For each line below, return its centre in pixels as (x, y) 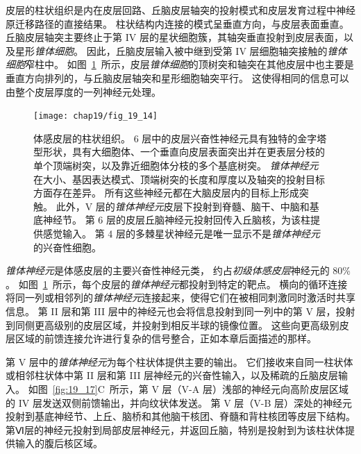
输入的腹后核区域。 (59, 443)
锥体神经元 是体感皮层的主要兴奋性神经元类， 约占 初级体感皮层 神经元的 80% (178, 270)
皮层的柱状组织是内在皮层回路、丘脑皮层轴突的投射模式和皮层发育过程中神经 (180, 10)
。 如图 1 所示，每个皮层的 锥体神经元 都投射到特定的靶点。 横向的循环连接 (177, 284)
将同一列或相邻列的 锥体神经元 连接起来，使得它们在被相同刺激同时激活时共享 (180, 297)
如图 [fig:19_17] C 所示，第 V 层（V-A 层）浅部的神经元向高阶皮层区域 (188, 388)
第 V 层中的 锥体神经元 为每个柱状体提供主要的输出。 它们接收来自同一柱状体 (179, 361)
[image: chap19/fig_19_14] (95, 116)
